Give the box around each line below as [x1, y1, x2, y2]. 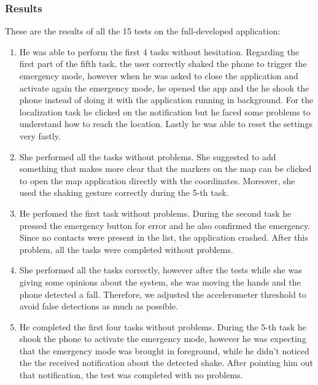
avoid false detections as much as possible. [19, 300, 179, 313]
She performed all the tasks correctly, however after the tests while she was [19, 263, 302, 276]
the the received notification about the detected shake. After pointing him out [19, 356, 313, 369]
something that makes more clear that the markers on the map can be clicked [19, 162, 312, 175]
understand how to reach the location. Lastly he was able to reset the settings [19, 117, 312, 130]
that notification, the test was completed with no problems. [19, 368, 243, 381]
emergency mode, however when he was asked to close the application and [19, 69, 298, 82]
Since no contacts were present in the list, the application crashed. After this [19, 231, 308, 244]
